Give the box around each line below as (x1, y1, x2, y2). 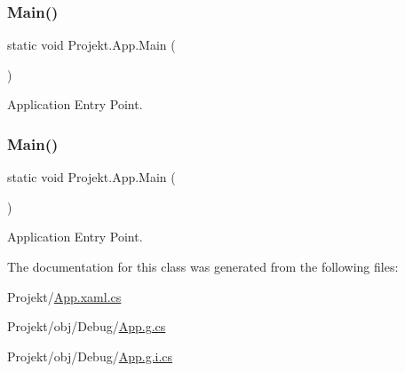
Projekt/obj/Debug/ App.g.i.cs (7, 346, 173, 365)
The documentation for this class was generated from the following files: (7, 257, 399, 275)
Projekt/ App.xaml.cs (7, 287, 122, 305)
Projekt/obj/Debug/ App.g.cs (7, 317, 166, 336)
